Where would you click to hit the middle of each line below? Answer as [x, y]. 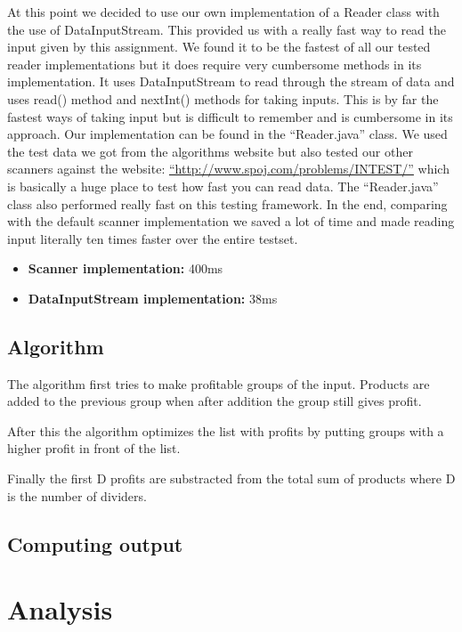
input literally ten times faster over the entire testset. [153, 238]
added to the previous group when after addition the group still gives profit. [215, 401]
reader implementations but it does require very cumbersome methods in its [215, 64]
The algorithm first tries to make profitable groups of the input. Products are [219, 383]
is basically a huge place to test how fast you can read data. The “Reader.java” [223, 186]
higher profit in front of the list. [94, 448]
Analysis [60, 609]
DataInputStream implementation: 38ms [153, 298]
